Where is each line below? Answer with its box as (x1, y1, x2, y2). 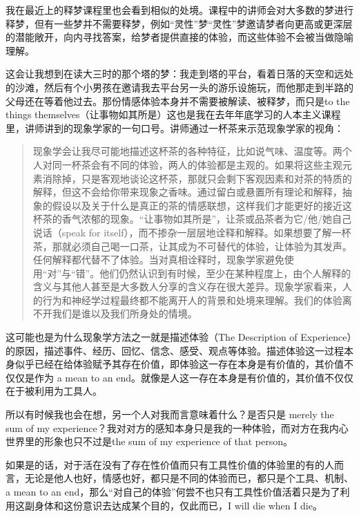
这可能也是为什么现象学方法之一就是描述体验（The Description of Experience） (6, 330, 352, 344)
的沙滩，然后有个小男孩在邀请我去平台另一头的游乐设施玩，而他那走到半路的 (6, 79, 353, 94)
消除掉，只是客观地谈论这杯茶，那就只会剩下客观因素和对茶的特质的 (42, 171, 352, 185)
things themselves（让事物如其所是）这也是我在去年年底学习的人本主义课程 (6, 107, 341, 122)
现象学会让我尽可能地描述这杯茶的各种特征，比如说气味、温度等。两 (32, 144, 342, 158)
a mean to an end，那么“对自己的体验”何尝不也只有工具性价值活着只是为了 (6, 485, 340, 498)
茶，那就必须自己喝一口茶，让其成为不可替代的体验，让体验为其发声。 (32, 238, 352, 253)
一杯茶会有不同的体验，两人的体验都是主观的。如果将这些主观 (61, 157, 342, 171)
